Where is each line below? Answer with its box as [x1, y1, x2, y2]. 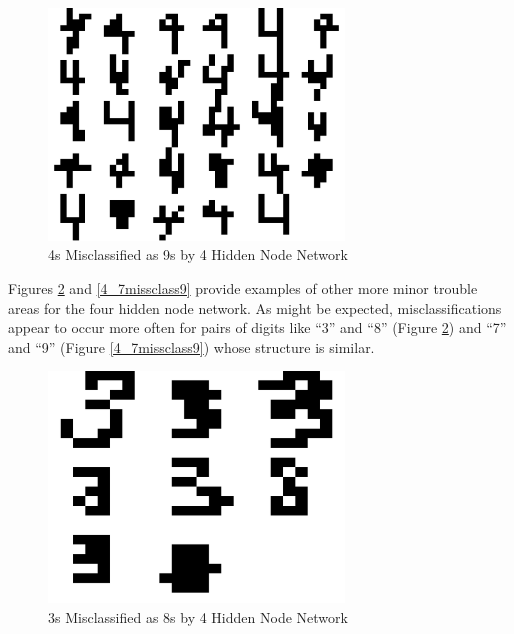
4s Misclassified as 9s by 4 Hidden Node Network [48, 244, 348, 265]
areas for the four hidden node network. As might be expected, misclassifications [8, 297, 502, 318]
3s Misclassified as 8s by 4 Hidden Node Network [48, 607, 348, 628]
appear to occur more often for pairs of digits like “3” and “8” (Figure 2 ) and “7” [8, 317, 507, 338]
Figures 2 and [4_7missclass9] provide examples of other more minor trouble [8, 277, 478, 298]
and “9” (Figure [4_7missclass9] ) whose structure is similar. [8, 336, 375, 357]
